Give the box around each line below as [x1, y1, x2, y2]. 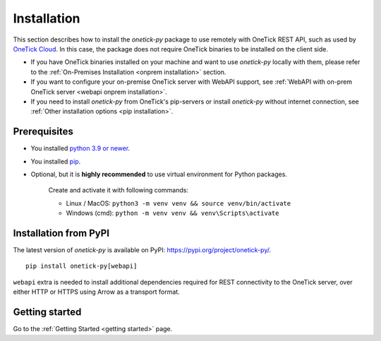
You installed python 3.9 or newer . [30, 144, 131, 153]
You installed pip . [30, 157, 81, 166]
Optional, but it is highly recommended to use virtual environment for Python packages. [30, 170, 287, 178]
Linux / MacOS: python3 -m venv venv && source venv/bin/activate [66, 199, 291, 207]
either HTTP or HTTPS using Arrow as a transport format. [13, 287, 180, 296]
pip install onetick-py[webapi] [25, 262, 138, 271]
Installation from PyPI [13, 227, 109, 239]
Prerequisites [13, 125, 73, 137]
